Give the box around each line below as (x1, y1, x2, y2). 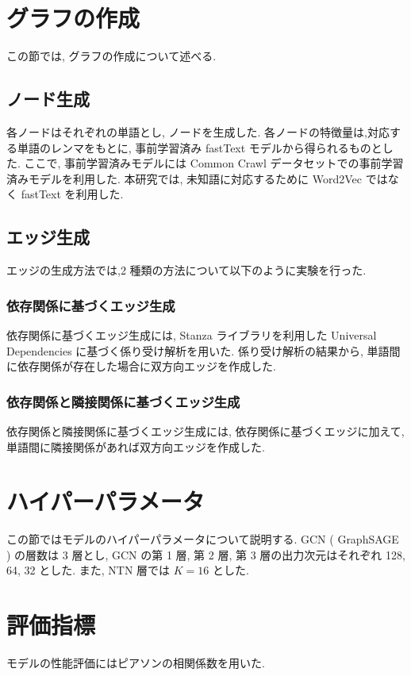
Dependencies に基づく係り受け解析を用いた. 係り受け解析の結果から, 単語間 (6, 342, 401, 359)
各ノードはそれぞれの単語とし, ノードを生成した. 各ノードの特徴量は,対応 (6, 123, 390, 140)
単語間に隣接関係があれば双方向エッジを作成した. (6, 438, 265, 455)
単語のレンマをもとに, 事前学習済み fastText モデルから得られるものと (17, 139, 382, 156)
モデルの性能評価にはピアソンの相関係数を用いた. (6, 655, 265, 671)
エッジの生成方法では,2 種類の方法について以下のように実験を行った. (6, 262, 367, 278)
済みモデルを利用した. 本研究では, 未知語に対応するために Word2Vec (6, 170, 363, 186)
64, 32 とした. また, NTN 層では (6, 562, 171, 578)
